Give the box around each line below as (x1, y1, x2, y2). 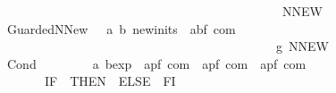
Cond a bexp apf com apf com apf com (6, 54, 307, 72)
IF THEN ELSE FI (44, 72, 176, 90)
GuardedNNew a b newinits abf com (6, 19, 236, 38)
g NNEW (275, 37, 329, 55)
